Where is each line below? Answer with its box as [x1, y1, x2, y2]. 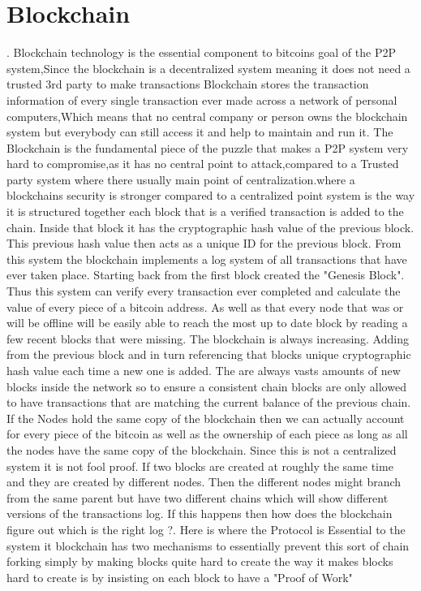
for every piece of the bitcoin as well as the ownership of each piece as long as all [6, 425, 408, 442]
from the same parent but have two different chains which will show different [6, 489, 389, 506]
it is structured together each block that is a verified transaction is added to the [6, 203, 404, 220]
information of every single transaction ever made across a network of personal [6, 91, 397, 108]
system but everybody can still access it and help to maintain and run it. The [6, 123, 393, 140]
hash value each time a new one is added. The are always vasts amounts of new [6, 362, 401, 378]
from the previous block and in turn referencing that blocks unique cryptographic [6, 346, 411, 363]
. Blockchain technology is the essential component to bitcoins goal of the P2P [6, 44, 396, 61]
